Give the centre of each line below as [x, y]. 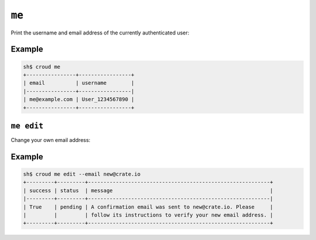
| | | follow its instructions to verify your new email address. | [148, 215]
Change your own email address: [51, 140]
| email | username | [79, 83]
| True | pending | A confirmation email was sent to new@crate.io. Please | [148, 207]
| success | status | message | [148, 190]
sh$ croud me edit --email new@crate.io [82, 174]
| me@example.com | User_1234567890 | [79, 100]
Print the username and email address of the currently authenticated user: [100, 33]
